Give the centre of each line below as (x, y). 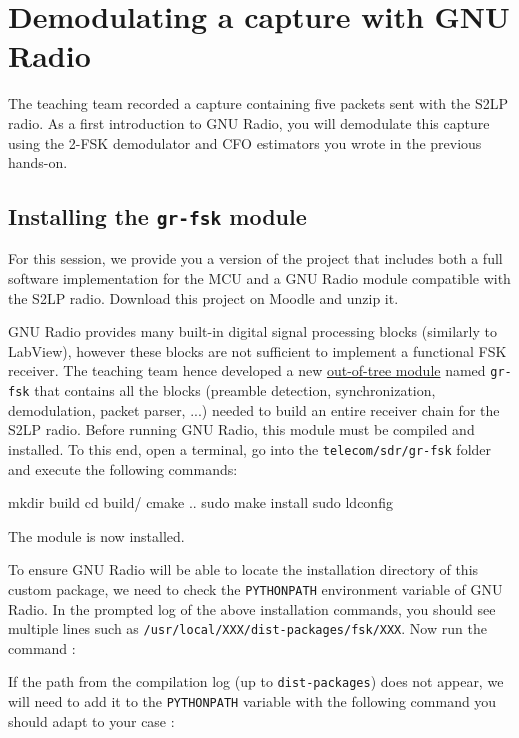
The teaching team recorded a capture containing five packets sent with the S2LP (258, 103)
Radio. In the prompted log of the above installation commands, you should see (252, 608)
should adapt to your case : (91, 720)
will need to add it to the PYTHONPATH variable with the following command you (252, 701)
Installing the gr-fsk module (157, 216)
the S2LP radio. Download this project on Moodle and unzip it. (203, 297)
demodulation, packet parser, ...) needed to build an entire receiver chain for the (254, 409)
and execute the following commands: (123, 468)
